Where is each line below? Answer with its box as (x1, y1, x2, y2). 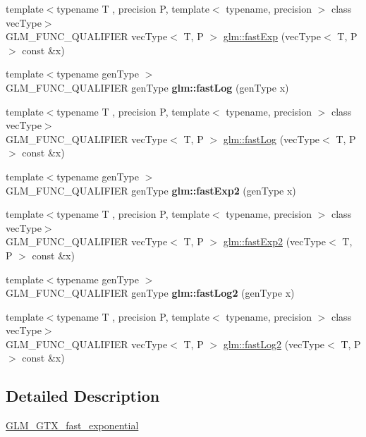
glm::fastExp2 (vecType (223, 234, 327, 249)
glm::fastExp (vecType (223, 29, 322, 44)
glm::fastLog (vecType (223, 131, 320, 146)
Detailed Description (6, 385, 160, 407)
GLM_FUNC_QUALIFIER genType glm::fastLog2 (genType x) (6, 285, 295, 300)
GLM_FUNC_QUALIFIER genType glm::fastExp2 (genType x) (6, 183, 296, 197)
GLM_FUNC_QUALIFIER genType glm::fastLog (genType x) (6, 80, 289, 94)
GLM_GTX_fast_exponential (6, 418, 139, 433)
